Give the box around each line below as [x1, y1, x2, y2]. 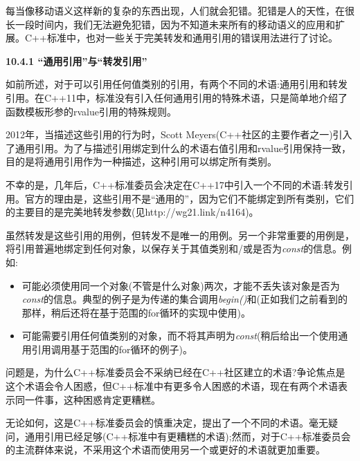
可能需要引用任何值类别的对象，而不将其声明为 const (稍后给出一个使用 [21, 328, 339, 343]
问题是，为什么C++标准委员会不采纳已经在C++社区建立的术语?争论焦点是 [6, 365, 345, 379]
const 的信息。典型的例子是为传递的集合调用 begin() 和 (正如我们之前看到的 [21, 292, 348, 306]
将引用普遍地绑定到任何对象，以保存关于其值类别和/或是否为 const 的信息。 [6, 241, 343, 256]
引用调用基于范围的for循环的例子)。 [31, 341, 193, 356]
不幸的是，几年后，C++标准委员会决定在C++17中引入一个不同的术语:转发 [6, 177, 343, 191]
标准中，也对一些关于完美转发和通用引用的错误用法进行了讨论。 [46, 30, 338, 45]
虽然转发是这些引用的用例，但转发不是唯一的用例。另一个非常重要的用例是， [6, 227, 354, 242]
